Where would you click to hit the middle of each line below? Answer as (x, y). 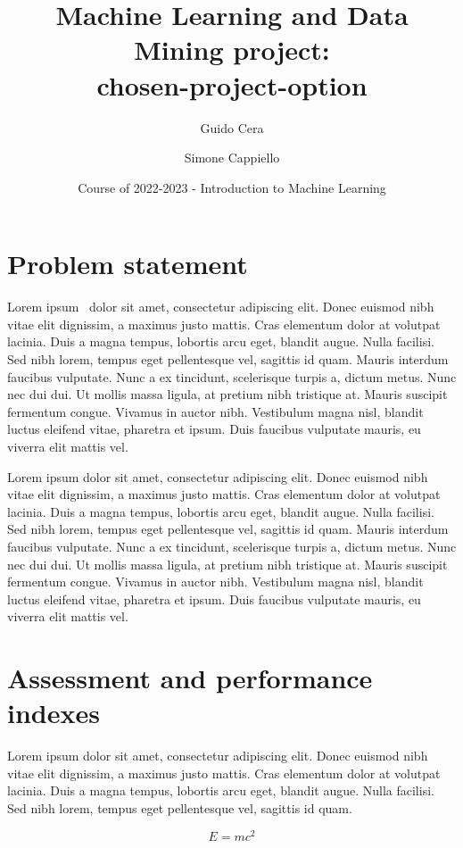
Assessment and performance (190, 678)
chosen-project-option (232, 84)
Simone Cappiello (232, 158)
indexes (54, 713)
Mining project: (232, 50)
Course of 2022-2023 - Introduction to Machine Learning (232, 187)
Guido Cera (232, 127)
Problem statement (128, 264)
